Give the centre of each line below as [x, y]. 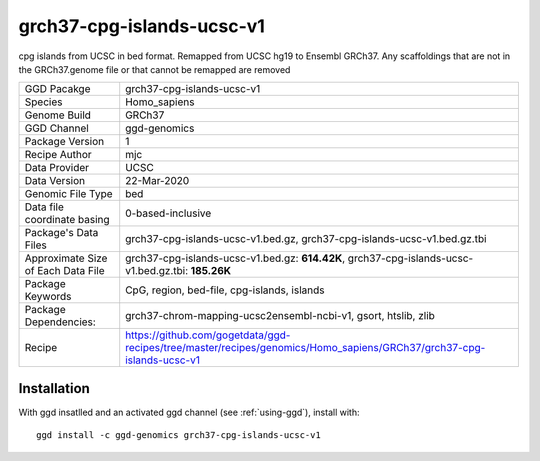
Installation [54, 388]
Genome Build [58, 115]
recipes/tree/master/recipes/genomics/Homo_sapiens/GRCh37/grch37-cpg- [305, 348]
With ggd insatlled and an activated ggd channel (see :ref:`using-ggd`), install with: [189, 412]
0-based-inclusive [168, 213]
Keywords [48, 297]
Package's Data [61, 233]
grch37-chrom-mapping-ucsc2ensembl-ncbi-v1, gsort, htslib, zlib [280, 316]
